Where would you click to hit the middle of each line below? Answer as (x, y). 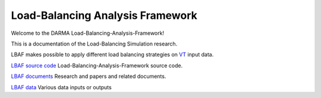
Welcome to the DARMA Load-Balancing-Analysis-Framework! (88, 33)
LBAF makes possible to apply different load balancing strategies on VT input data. (112, 55)
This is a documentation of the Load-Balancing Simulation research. (94, 44)
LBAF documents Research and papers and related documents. (89, 76)
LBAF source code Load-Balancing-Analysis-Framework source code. (97, 66)
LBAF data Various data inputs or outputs (62, 87)
